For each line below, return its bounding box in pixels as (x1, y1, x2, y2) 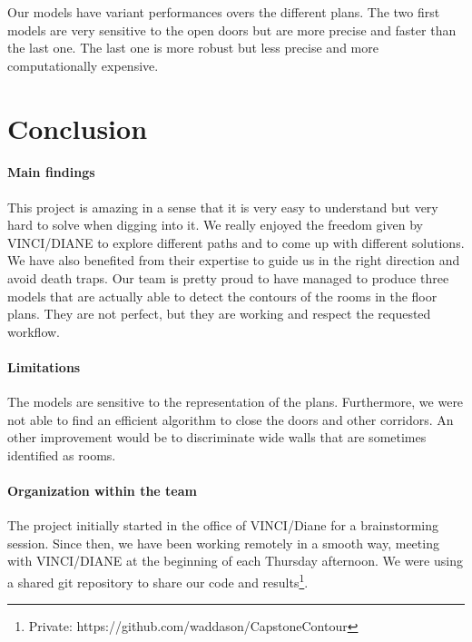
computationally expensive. (7, 55, 159, 74)
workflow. (7, 321, 60, 341)
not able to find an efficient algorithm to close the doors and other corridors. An (7, 410, 454, 429)
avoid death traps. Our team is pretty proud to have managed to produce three (7, 268, 449, 287)
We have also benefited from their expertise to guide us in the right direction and (7, 251, 460, 270)
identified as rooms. (7, 445, 116, 464)
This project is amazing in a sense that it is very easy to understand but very (7, 197, 438, 216)
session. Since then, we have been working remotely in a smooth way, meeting (7, 533, 439, 552)
